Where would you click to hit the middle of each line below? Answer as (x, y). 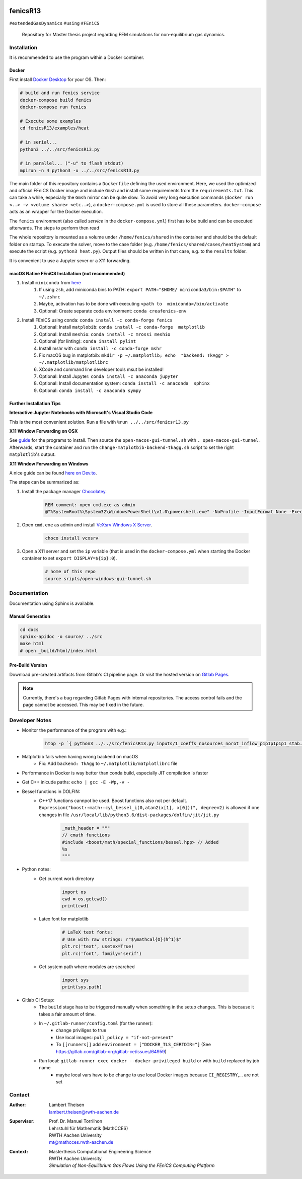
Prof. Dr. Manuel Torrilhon (76, 1121)
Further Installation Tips (35, 403)
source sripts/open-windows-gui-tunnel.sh (98, 578)
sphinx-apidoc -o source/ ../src (61, 636)
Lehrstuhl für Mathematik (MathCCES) (89, 1128)
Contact (19, 1094)
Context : (19, 1151)
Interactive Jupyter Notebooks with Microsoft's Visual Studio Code (81, 413)
